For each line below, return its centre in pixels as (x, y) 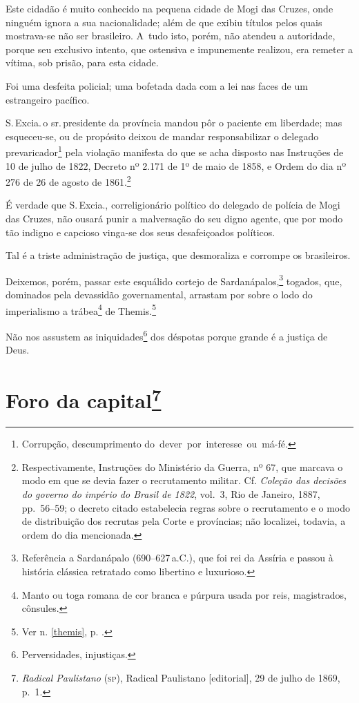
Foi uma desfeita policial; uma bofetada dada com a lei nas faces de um (157, 85)
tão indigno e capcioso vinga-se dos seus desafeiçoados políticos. (140, 232)
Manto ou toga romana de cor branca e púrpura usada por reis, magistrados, (184, 594)
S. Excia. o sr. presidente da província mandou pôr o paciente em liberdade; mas (174, 123)
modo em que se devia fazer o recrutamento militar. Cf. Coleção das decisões (184, 480)
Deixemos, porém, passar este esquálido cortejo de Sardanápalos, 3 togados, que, (174, 280)
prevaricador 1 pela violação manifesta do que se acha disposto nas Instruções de (175, 151)
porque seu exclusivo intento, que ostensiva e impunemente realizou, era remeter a (179, 49)
